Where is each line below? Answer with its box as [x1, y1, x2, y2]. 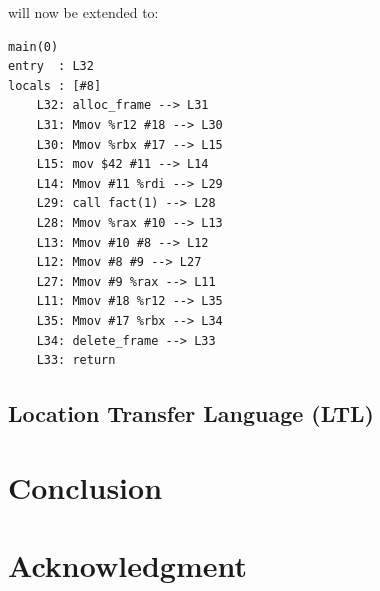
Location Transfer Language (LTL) [8, 398, 374, 429]
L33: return [36, 353, 116, 368]
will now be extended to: [8, 2, 159, 22]
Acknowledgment [8, 545, 247, 586]
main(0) [8, 39, 59, 54]
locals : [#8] [8, 78, 102, 93]
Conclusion [8, 466, 163, 507]
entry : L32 [8, 59, 94, 74]
